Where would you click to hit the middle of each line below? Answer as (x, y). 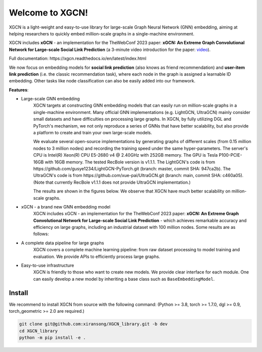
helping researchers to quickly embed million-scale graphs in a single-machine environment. (102, 33)
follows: (41, 234)
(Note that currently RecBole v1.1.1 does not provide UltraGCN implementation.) (112, 182)
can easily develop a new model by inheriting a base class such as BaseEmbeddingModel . (124, 279)
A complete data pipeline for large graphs (63, 243)
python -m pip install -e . (52, 337)
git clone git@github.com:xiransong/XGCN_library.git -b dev (93, 324)
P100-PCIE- (230, 155)
